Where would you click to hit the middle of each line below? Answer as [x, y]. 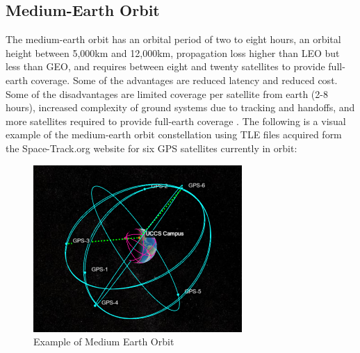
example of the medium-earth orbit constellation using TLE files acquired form [174, 134]
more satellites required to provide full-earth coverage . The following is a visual [176, 121]
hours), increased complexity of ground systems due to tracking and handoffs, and [180, 107]
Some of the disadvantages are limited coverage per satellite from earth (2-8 [167, 93]
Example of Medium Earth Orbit [104, 342]
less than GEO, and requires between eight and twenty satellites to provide [165, 66]
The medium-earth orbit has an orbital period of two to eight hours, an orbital [173, 39]
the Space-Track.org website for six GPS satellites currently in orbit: [152, 148]
